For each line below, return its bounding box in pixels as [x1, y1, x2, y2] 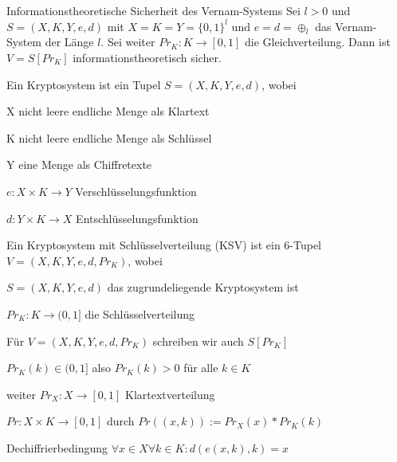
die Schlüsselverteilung [85, 305, 195, 322]
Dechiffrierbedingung [6, 439, 108, 456]
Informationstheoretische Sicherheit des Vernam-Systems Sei [6, 2, 301, 18]
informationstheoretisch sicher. [73, 49, 222, 65]
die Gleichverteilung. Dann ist [245, 33, 391, 50]
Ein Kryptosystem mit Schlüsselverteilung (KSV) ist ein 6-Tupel [6, 237, 322, 253]
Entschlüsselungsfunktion [76, 209, 198, 226]
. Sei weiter [100, 33, 155, 50]
